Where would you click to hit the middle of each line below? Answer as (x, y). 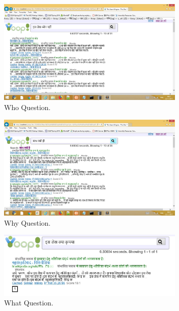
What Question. (29, 303)
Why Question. (27, 222)
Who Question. (27, 107)
